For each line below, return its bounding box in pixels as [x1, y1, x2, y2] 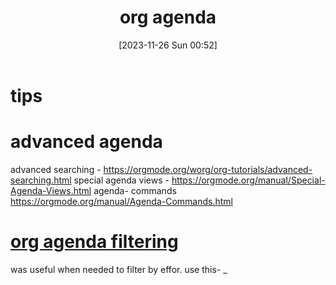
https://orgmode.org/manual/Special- [171, 174, 326, 186]
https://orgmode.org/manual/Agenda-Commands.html [10, 195, 234, 207]
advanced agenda [10, 131, 163, 153]
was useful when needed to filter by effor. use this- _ [10, 263, 228, 275]
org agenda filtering [10, 231, 179, 253]
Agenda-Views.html [10, 184, 92, 196]
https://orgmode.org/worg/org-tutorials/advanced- [103, 163, 313, 175]
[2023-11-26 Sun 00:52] [118, 39, 218, 51]
